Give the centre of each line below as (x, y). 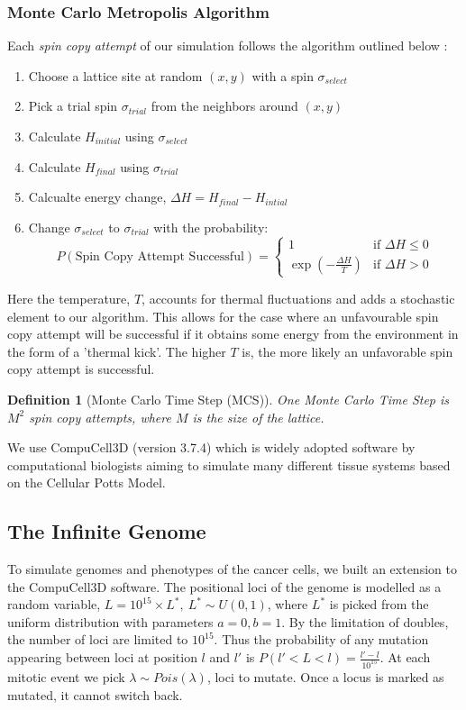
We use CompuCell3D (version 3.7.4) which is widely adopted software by (211, 447)
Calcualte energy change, (97, 197)
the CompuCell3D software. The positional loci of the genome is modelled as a (224, 586)
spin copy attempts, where (100, 417)
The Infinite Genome (107, 531)
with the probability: (211, 227)
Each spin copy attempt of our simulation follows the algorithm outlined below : (228, 46)
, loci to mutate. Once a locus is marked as (325, 676)
